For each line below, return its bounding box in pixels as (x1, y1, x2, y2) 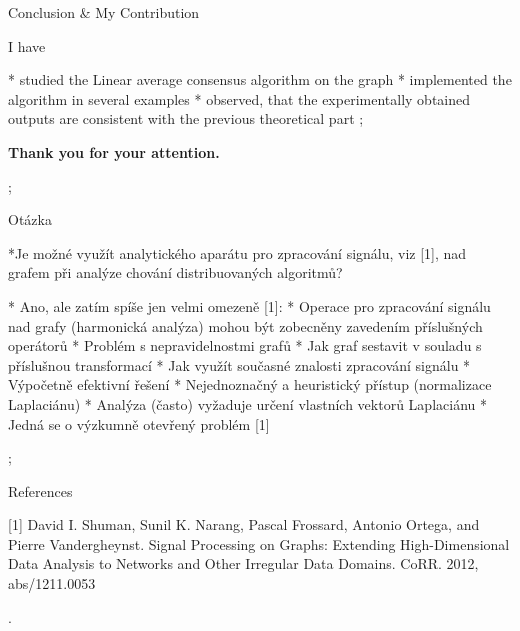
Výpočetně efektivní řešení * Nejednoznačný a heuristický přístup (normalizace (8, 374, 492, 395)
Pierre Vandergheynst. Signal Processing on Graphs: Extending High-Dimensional (8, 533, 510, 554)
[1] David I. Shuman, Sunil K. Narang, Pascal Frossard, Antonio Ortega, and (8, 514, 480, 535)
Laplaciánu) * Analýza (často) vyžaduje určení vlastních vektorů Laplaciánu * (8, 393, 487, 414)
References (8, 480, 73, 501)
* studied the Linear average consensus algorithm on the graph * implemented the (8, 69, 512, 90)
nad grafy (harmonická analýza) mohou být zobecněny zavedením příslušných (8, 315, 483, 336)
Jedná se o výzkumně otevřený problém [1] (8, 413, 270, 434)
